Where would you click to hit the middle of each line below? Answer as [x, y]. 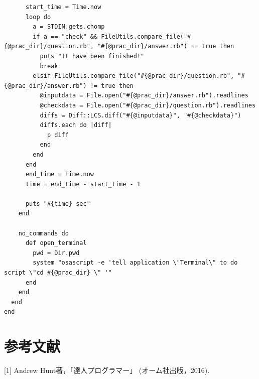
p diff [58, 135]
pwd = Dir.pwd [56, 253]
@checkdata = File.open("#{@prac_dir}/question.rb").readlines [148, 105]
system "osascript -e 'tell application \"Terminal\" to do [135, 263]
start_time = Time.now [63, 7]
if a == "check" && [65, 36]
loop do [38, 17]
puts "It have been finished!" [92, 56]
